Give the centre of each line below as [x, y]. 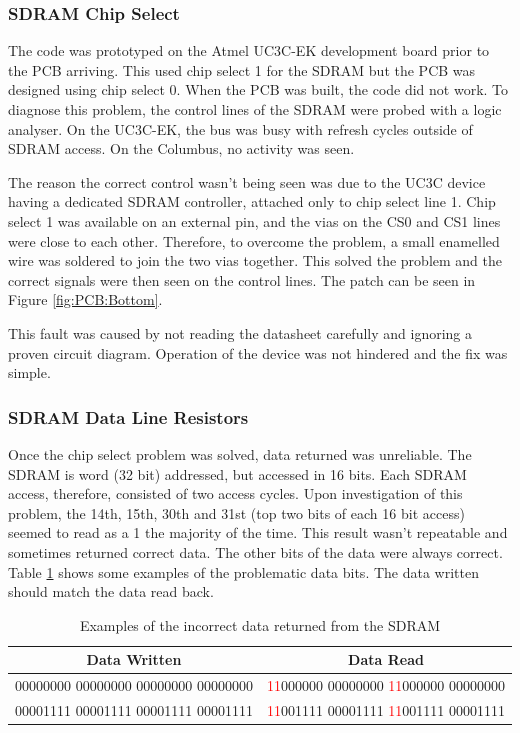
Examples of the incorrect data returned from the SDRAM [260, 624]
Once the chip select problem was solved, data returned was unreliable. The [240, 453]
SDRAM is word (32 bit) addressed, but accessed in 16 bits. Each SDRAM [237, 473]
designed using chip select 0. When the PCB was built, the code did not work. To [258, 89]
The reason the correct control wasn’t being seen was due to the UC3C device [247, 181]
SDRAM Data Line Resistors [128, 416]
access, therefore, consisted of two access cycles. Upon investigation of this [235, 493]
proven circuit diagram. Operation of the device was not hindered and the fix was [258, 352]
